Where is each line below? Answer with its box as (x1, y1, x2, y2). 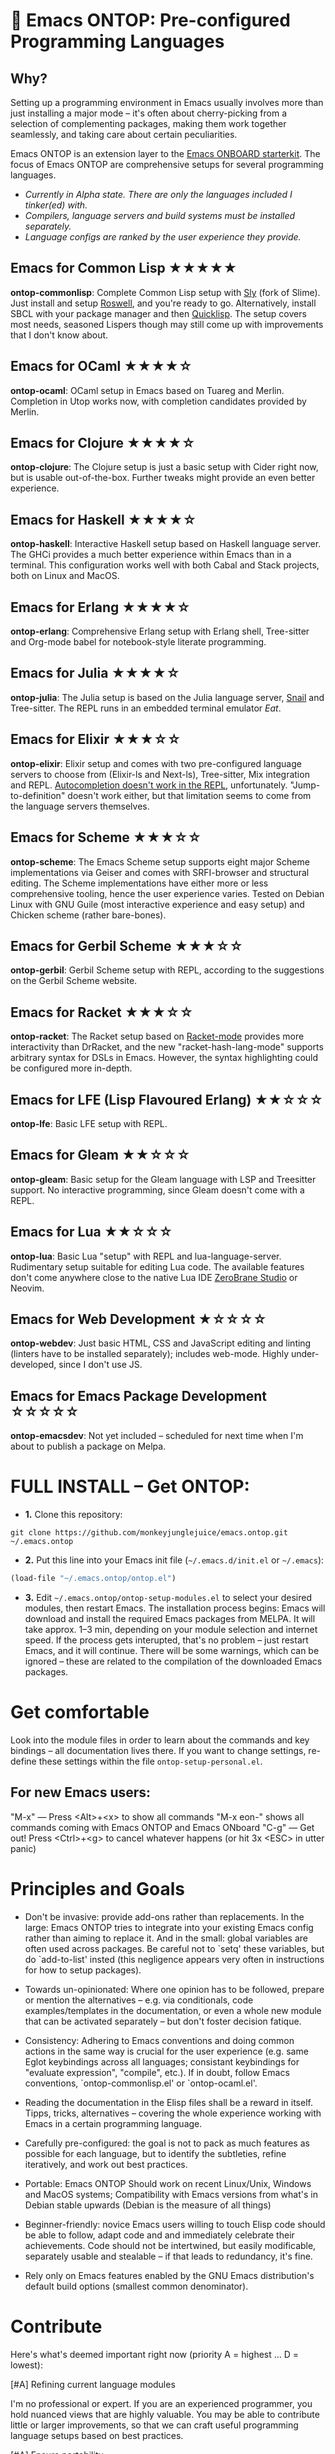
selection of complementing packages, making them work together (10, 118, 287, 129)
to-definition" (10, 789, 66, 801)
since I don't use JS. (58, 1359, 143, 1371)
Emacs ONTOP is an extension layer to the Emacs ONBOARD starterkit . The (10, 148, 321, 159)
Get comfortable (10, 1701, 150, 1724)
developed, (10, 1359, 57, 1371)
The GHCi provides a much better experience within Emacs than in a (10, 549, 292, 561)
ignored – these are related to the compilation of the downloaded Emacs (24, 1655, 323, 1667)
